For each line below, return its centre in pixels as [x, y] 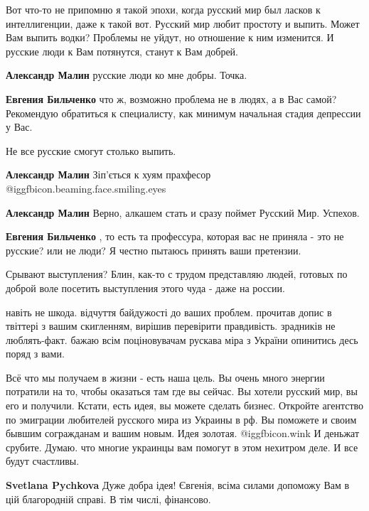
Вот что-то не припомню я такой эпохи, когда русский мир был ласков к [163, 9]
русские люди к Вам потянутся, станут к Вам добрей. [122, 51]
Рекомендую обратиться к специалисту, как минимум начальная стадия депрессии [183, 113]
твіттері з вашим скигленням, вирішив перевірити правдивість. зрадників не [171, 326]
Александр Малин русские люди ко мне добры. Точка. [127, 75]
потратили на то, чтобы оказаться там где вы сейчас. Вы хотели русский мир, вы [182, 391]
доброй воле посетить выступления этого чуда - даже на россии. [145, 287]
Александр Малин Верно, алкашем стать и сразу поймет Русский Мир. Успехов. [183, 212]
